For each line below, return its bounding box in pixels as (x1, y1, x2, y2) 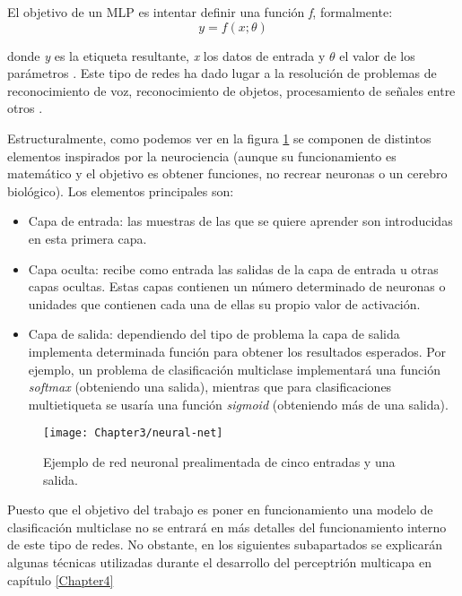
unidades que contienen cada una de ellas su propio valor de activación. (28, 294, 421, 313)
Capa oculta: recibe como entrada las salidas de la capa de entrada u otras (28, 259, 439, 278)
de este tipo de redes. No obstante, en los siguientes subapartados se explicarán (7, 535, 442, 554)
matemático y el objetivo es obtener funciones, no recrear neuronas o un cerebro (7, 164, 448, 183)
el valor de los (339, 46, 415, 65)
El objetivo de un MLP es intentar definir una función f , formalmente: (7, 3, 393, 21)
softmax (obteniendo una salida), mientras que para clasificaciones (28, 377, 392, 396)
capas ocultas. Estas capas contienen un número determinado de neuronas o (28, 277, 446, 296)
